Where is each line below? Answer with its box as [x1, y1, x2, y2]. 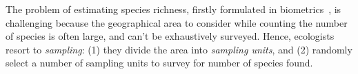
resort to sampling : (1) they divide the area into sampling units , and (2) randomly [6, 42, 352, 56]
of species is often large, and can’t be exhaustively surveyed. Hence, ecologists [6, 29, 335, 43]
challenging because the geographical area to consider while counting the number [6, 15, 348, 29]
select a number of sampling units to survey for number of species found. [6, 56, 313, 70]
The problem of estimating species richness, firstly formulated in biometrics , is [6, 2, 341, 16]
